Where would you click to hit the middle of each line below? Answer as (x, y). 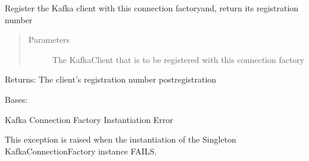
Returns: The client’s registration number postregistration (111, 79)
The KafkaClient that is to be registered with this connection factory (178, 59)
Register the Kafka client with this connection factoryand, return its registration (152, 8)
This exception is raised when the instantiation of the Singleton (121, 139)
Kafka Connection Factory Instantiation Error (89, 119)
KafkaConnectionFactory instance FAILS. (81, 151)
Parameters (49, 40)
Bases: (16, 99)
